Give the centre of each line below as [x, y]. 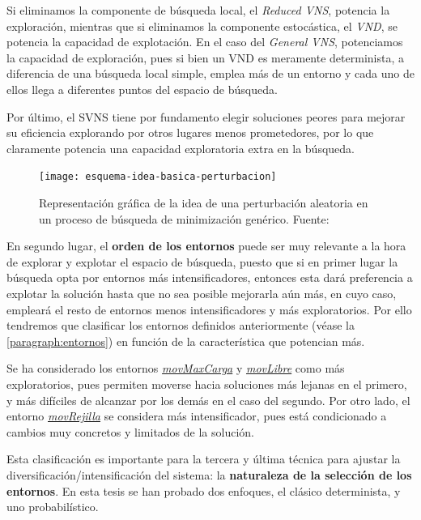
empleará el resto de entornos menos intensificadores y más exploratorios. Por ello [209, 309]
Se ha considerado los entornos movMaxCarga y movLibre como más [176, 368]
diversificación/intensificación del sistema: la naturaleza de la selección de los [209, 474]
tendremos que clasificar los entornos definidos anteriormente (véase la [181, 325]
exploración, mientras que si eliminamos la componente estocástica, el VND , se [202, 26]
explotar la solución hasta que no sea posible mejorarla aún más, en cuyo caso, [202, 293]
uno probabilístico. [53, 507]
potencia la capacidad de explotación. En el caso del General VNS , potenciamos [205, 42]
